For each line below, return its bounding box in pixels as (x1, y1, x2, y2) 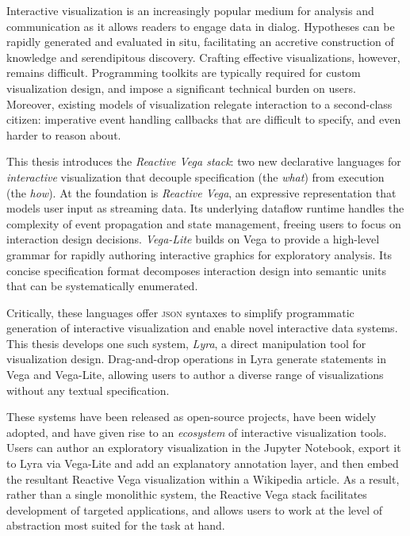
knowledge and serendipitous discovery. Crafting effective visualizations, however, (6, 48, 400, 65)
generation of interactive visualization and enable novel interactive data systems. (6, 320, 398, 336)
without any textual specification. (6, 381, 170, 398)
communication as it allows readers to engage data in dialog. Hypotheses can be (6, 17, 395, 34)
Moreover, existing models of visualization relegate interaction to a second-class (6, 95, 393, 112)
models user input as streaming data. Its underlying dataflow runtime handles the (6, 200, 404, 216)
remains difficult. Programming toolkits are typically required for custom (6, 64, 361, 81)
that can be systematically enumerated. (6, 278, 198, 294)
